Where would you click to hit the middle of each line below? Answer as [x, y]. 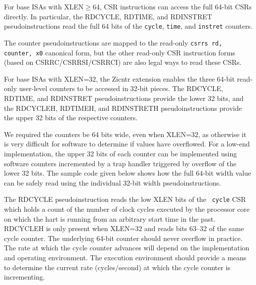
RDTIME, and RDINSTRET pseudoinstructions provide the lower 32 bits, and [124, 98]
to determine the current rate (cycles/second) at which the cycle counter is [117, 267]
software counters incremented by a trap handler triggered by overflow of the [120, 163]
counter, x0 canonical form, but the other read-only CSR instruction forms [120, 52]
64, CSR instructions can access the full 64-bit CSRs [172, 6]
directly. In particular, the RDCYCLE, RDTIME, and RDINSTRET [108, 16]
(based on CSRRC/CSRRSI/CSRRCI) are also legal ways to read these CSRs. [123, 62]
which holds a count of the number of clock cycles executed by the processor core [127, 209]
